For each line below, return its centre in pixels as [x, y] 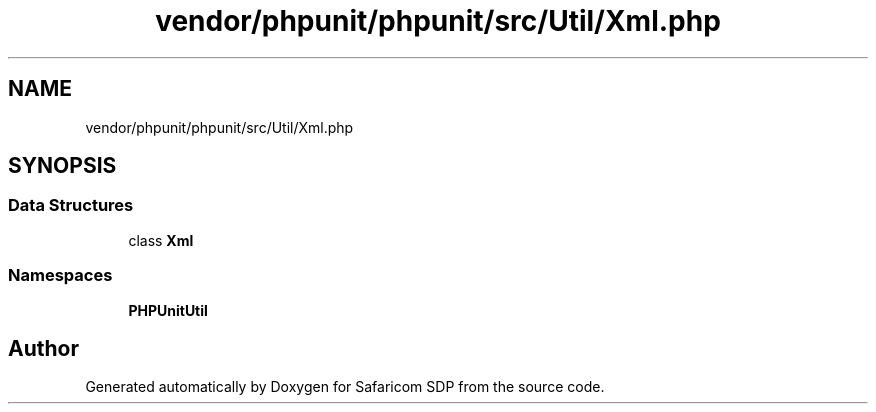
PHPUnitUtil [168, 310]
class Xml [161, 240]
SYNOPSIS [62, 166]
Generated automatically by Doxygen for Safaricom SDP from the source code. [345, 387]
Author [43, 348]
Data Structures [71, 205]
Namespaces [60, 275]
